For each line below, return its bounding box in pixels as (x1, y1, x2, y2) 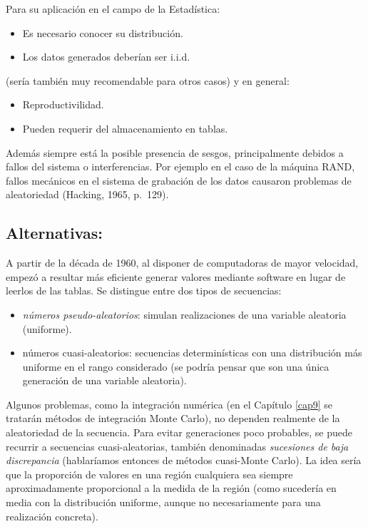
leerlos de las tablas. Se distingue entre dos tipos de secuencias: (6, 283, 282, 298)
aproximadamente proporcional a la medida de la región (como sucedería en (6, 481, 337, 495)
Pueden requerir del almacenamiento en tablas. (22, 120, 228, 135)
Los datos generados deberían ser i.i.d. (22, 49, 190, 64)
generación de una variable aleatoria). (22, 373, 187, 388)
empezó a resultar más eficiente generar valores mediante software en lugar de (6, 269, 346, 284)
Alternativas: (6, 222, 103, 244)
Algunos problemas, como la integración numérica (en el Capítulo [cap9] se (6, 396, 333, 411)
